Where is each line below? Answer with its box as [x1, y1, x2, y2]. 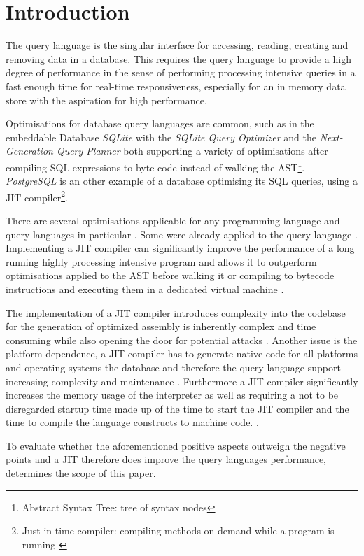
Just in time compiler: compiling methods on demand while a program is [22, 523, 335, 538]
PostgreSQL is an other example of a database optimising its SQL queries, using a [6, 173, 358, 188]
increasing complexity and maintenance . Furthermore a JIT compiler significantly [6, 373, 358, 388]
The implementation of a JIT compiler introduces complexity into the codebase [6, 305, 346, 320]
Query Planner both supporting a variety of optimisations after [56, 143, 328, 158]
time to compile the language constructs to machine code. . [6, 415, 259, 429]
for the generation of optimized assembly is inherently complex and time [6, 319, 316, 334]
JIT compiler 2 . [6, 187, 68, 204]
